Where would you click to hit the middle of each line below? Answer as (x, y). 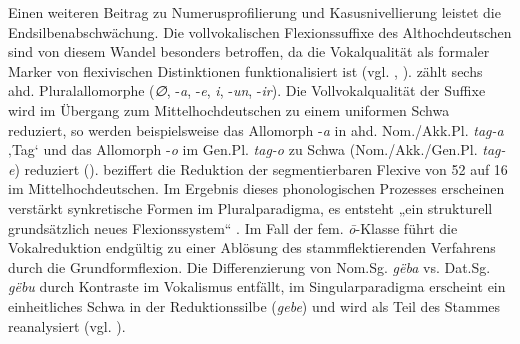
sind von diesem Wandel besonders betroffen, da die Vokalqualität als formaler (249, 51)
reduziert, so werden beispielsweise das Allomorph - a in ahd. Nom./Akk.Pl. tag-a (256, 129)
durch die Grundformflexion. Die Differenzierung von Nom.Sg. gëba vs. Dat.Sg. (249, 266)
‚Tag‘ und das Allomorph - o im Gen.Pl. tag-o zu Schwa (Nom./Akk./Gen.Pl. (243, 149)
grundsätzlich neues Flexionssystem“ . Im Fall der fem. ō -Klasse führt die (233, 227)
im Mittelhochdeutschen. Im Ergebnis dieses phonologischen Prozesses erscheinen (256, 188)
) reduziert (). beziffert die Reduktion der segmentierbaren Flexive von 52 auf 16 (261, 168)
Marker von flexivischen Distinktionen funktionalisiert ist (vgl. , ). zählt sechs (245, 70)
